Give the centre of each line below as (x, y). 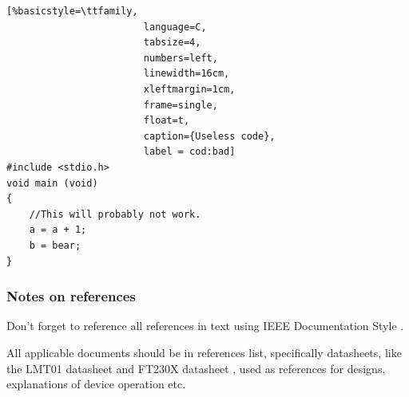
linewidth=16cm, (187, 74)
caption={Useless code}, (209, 136)
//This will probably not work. (115, 214)
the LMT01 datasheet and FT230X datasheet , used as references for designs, (196, 368)
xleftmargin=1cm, (189, 89)
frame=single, (181, 105)
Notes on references (71, 296)
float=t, (167, 121)
